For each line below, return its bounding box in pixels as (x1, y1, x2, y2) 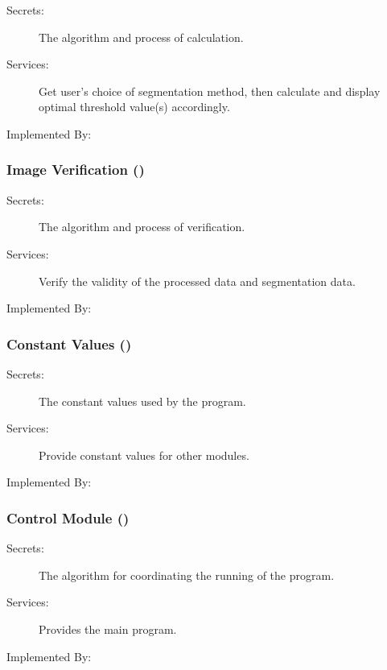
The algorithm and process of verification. (39, 218, 245, 235)
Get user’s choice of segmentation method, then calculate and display (39, 82, 381, 99)
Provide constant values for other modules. (39, 446, 249, 463)
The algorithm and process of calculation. (39, 28, 244, 45)
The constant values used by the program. (39, 392, 246, 409)
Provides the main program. (39, 620, 177, 637)
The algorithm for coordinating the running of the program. (39, 566, 335, 583)
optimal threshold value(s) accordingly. (39, 98, 230, 115)
